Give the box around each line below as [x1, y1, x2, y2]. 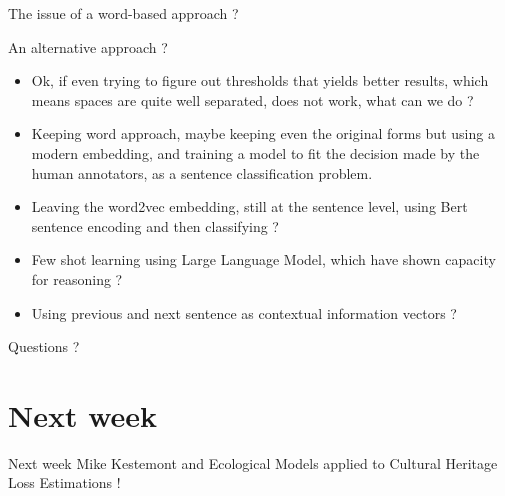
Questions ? [8, 336, 80, 357]
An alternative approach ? [8, 36, 168, 57]
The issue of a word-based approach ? [8, 3, 239, 23]
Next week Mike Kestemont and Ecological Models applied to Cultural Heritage [8, 452, 498, 473]
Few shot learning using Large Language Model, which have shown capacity [31, 249, 496, 270]
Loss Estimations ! [8, 472, 121, 493]
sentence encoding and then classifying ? [31, 215, 279, 236]
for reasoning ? [31, 268, 123, 289]
